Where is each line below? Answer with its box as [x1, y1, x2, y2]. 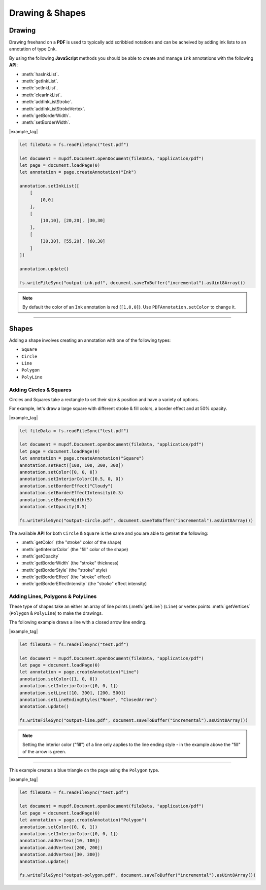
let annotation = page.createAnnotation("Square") [19, 455, 145, 461]
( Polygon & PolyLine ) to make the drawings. [9, 610, 103, 616]
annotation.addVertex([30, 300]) [19, 852, 100, 857]
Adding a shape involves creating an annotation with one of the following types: [9, 337, 171, 343]
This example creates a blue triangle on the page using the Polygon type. [9, 767, 160, 773]
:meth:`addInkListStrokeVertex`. [21, 106, 86, 111]
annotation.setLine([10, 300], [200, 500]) [19, 690, 127, 696]
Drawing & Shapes [9, 7, 86, 18]
